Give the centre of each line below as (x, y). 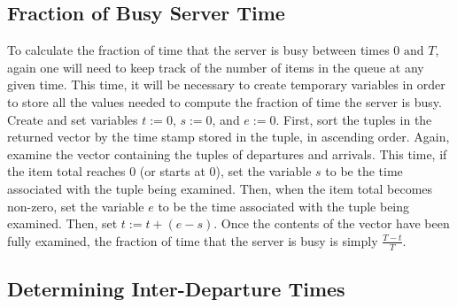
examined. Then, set (62, 223)
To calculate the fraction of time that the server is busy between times (198, 50)
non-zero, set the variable (76, 206)
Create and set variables (73, 119)
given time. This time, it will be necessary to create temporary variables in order (226, 84)
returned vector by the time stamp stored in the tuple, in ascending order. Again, (228, 137)
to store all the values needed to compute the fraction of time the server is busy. (225, 101)
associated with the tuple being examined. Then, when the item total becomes (220, 188)
